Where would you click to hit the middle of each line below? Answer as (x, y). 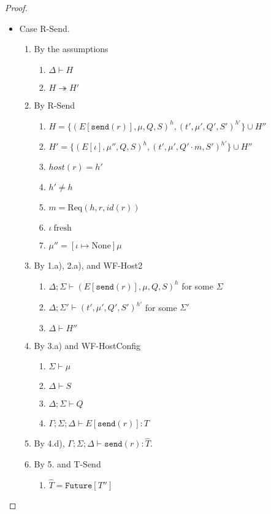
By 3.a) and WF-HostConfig (87, 345)
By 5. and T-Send (67, 464)
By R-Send (55, 105)
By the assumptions (71, 49)
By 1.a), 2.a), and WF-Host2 (88, 265)
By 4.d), (49, 443)
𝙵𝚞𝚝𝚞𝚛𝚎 (79, 485)
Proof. (16, 7)
